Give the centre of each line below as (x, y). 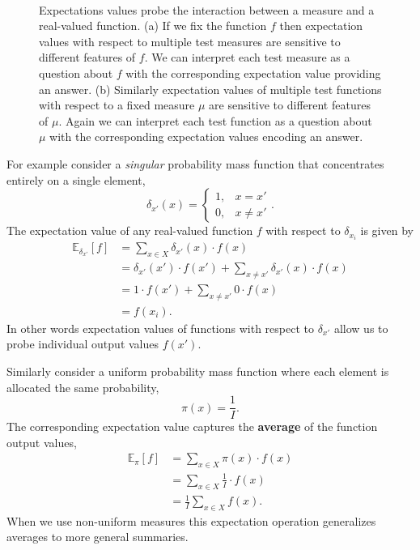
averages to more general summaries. (98, 537)
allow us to (361, 328)
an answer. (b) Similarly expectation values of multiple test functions (210, 89)
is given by (387, 230)
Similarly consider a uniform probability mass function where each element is (198, 371)
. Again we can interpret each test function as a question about (215, 120)
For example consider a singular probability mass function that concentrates (195, 163)
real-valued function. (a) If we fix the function (153, 26)
